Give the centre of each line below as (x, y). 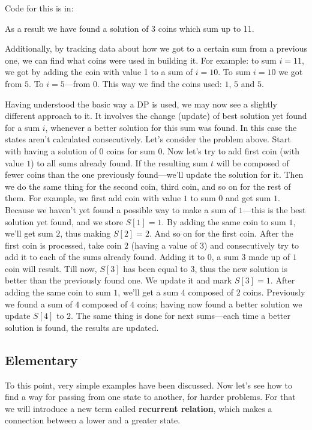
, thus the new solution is (241, 268)
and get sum (248, 198)
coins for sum (131, 150)
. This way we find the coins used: (159, 83)
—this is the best (274, 209)
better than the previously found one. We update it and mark (118, 280)
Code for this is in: (39, 8)
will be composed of (253, 162)
